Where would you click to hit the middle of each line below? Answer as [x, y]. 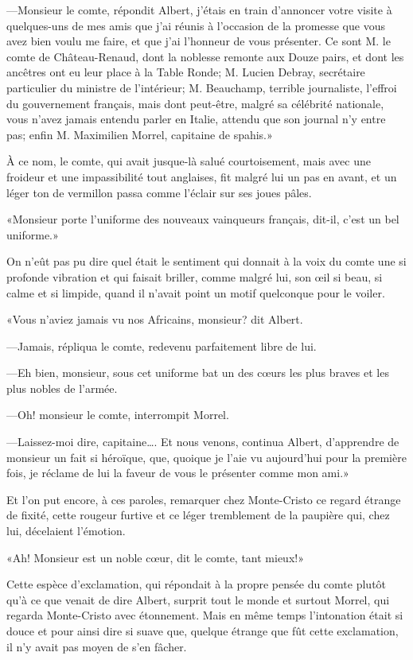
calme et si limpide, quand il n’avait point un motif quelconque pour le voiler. [196, 292]
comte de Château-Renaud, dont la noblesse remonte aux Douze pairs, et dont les [205, 56]
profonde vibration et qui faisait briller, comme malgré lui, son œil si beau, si [195, 276]
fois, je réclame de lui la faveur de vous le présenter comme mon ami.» [178, 473]
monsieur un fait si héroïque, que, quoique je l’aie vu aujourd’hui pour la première [206, 457]
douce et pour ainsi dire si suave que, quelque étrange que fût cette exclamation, [203, 631]
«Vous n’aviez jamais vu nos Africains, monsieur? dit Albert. [155, 319]
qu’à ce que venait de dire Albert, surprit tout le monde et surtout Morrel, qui [198, 599]
